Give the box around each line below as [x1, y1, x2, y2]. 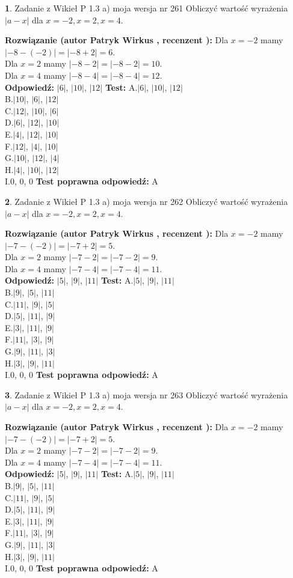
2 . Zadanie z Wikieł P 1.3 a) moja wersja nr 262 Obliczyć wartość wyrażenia [5, 195, 288, 207]
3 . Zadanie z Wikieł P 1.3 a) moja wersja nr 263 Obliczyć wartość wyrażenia [5, 388, 288, 401]
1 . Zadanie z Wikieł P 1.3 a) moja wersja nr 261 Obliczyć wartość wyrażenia [5, 2, 288, 14]
